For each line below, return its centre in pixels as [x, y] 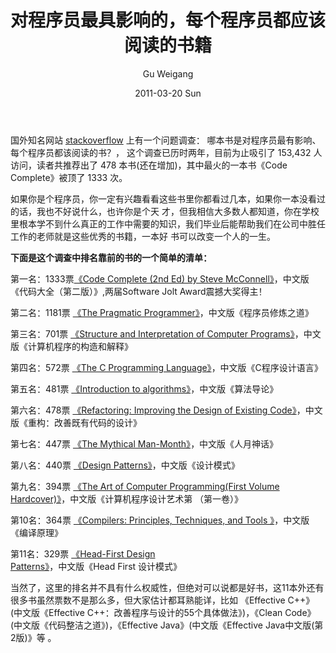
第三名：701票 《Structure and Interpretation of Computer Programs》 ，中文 [166, 333]
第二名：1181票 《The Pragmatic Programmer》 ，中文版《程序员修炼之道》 [162, 312]
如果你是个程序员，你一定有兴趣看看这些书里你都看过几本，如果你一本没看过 [168, 198]
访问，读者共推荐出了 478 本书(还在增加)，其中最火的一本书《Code [149, 165]
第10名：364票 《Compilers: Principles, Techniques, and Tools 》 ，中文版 [160, 520]
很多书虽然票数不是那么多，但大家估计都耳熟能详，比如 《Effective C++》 [162, 600]
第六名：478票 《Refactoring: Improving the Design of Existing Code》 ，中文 [166, 410]
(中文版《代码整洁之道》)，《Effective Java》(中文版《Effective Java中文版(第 [167, 625]
